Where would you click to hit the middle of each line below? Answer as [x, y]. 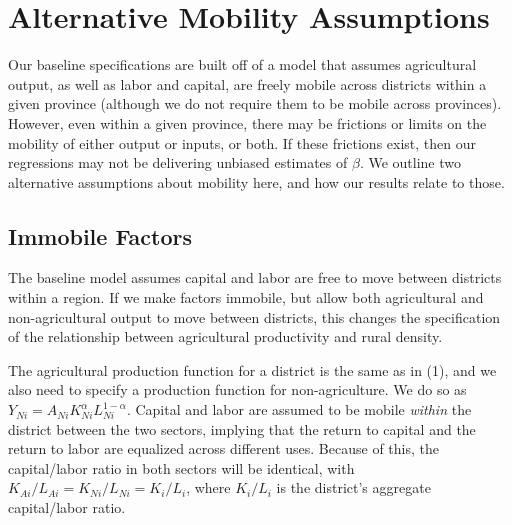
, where [208, 487]
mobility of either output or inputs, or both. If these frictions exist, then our [242, 142]
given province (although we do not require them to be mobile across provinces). [255, 103]
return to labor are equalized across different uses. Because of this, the [223, 448]
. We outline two [410, 162]
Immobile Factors [100, 235]
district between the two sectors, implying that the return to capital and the [242, 428]
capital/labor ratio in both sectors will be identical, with [181, 467]
